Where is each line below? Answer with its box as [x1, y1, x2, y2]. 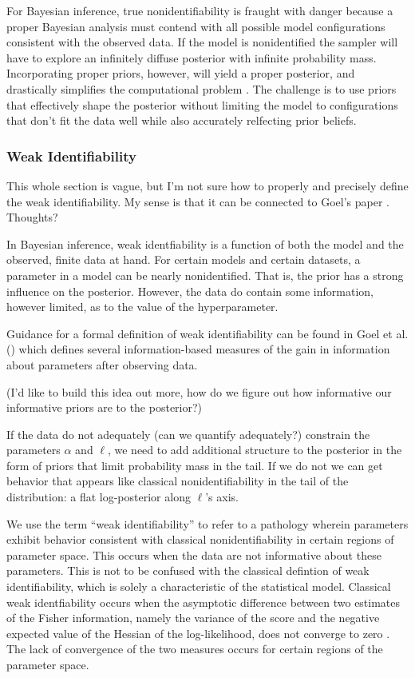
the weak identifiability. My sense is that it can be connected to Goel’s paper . [6, 193, 389, 209]
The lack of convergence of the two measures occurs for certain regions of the [6, 640, 383, 657]
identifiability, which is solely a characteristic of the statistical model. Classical [6, 578, 391, 595]
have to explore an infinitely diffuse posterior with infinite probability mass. [6, 49, 377, 66]
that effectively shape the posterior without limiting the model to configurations [6, 96, 398, 113]
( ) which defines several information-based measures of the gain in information [6, 341, 390, 357]
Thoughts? [6, 209, 58, 225]
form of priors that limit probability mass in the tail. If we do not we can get [6, 457, 383, 473]
